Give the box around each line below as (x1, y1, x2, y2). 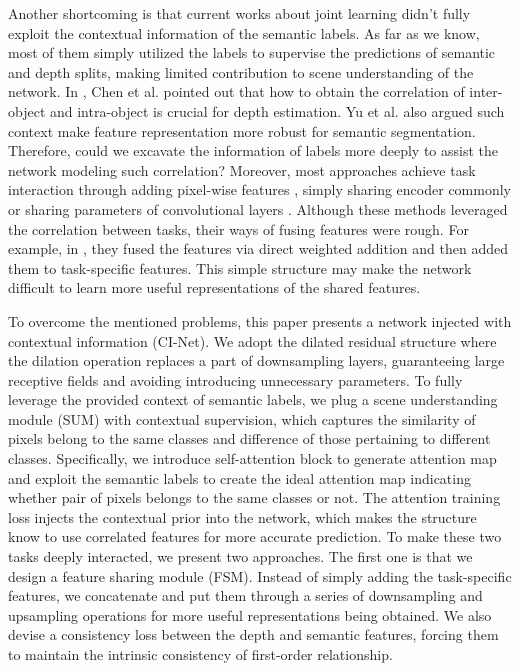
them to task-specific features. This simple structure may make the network (8, 257, 472, 278)
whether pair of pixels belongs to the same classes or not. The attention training (8, 487, 501, 508)
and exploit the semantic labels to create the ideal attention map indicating (8, 467, 471, 488)
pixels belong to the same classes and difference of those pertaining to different (8, 428, 491, 449)
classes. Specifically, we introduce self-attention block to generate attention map (8, 448, 497, 469)
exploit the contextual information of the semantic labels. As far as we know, (8, 22, 480, 43)
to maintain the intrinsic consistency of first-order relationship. (8, 644, 393, 664)
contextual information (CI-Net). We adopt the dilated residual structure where (8, 330, 497, 351)
